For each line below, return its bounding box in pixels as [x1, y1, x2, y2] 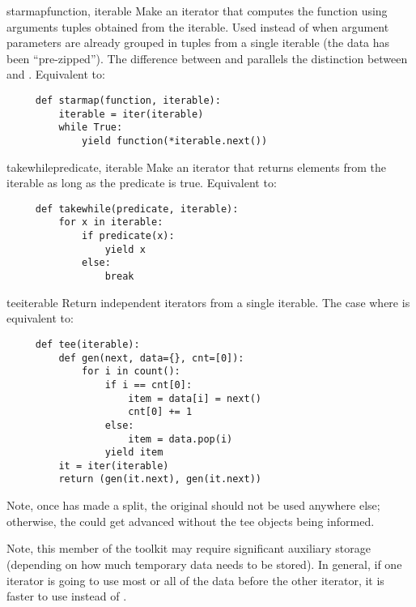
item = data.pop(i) [128, 433, 233, 445]
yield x [104, 243, 146, 255]
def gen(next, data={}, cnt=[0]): [58, 352, 244, 364]
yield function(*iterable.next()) [82, 135, 268, 147]
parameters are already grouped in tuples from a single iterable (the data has [6, 34, 390, 51]
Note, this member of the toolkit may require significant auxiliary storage [6, 540, 371, 557]
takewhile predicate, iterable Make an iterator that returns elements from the [6, 158, 387, 175]
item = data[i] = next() [128, 392, 261, 404]
